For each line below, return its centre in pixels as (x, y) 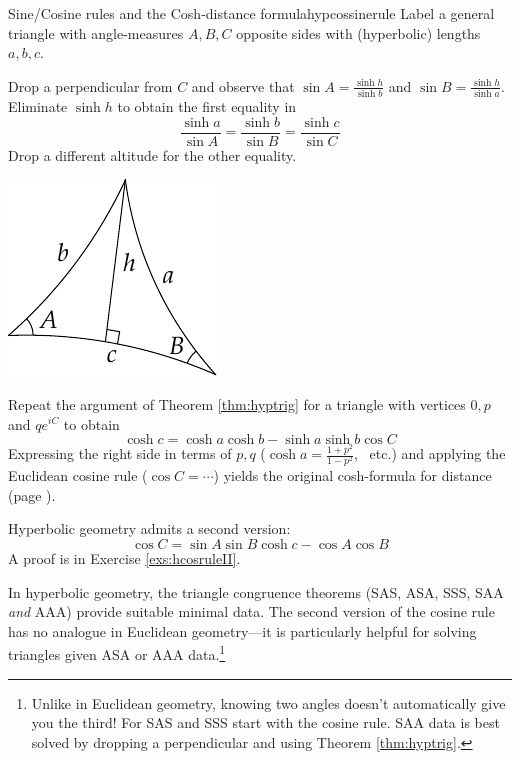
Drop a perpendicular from (90, 85)
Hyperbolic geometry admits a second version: (149, 528)
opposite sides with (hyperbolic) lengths (358, 32)
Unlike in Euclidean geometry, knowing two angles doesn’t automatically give (268, 702)
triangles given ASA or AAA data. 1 (117, 653)
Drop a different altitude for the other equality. (152, 154)
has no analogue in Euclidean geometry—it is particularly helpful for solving (242, 630)
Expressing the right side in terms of (120, 453)
